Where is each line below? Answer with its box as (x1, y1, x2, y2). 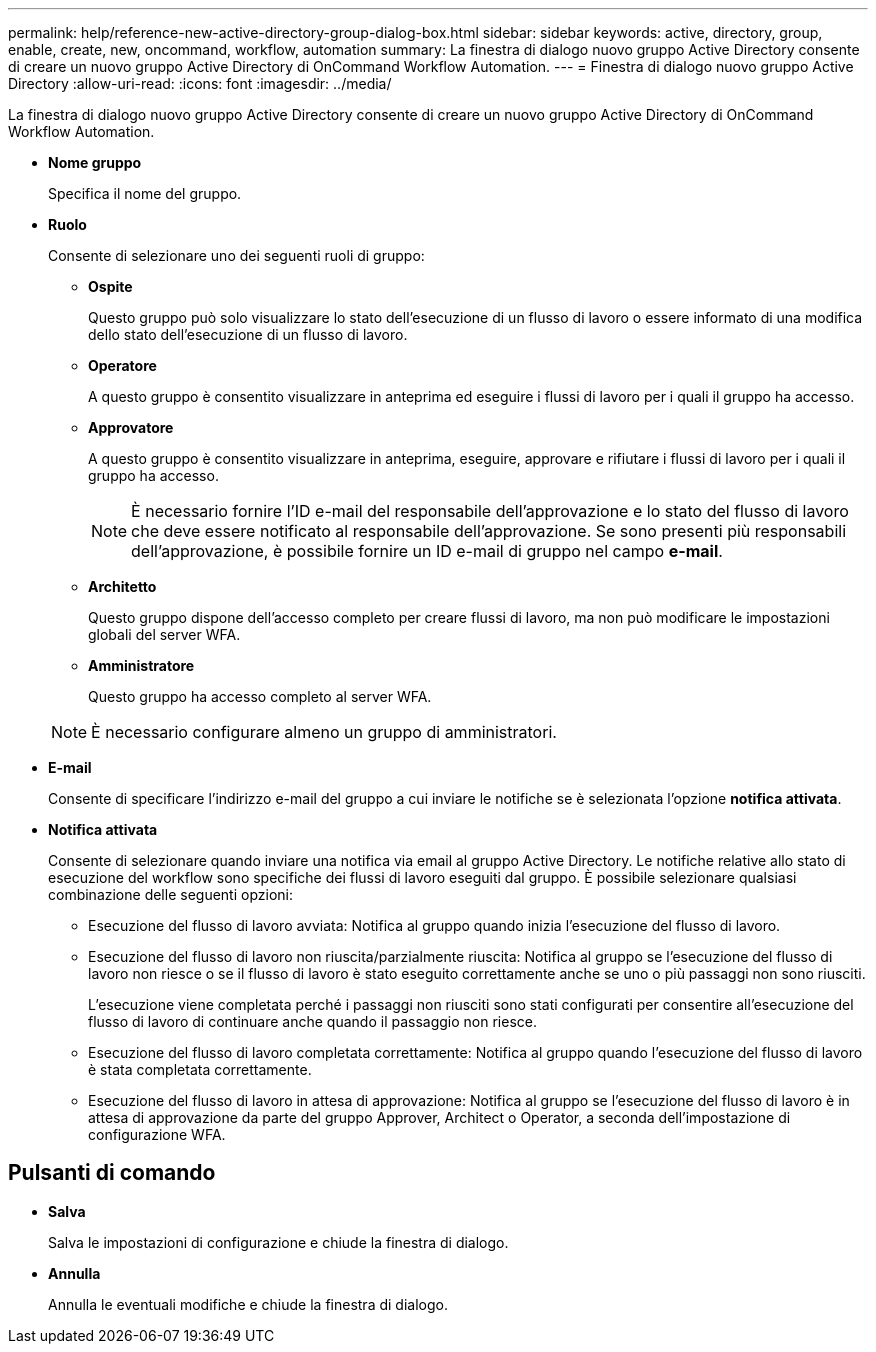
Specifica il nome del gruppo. (48, 185, 242, 202)
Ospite (88, 278, 133, 295)
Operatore (88, 357, 157, 374)
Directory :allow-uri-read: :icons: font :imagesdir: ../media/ (8, 75, 392, 92)
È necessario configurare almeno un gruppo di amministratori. (91, 722, 557, 742)
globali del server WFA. (88, 626, 241, 643)
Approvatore (88, 419, 174, 436)
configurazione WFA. (88, 1126, 226, 1143)
